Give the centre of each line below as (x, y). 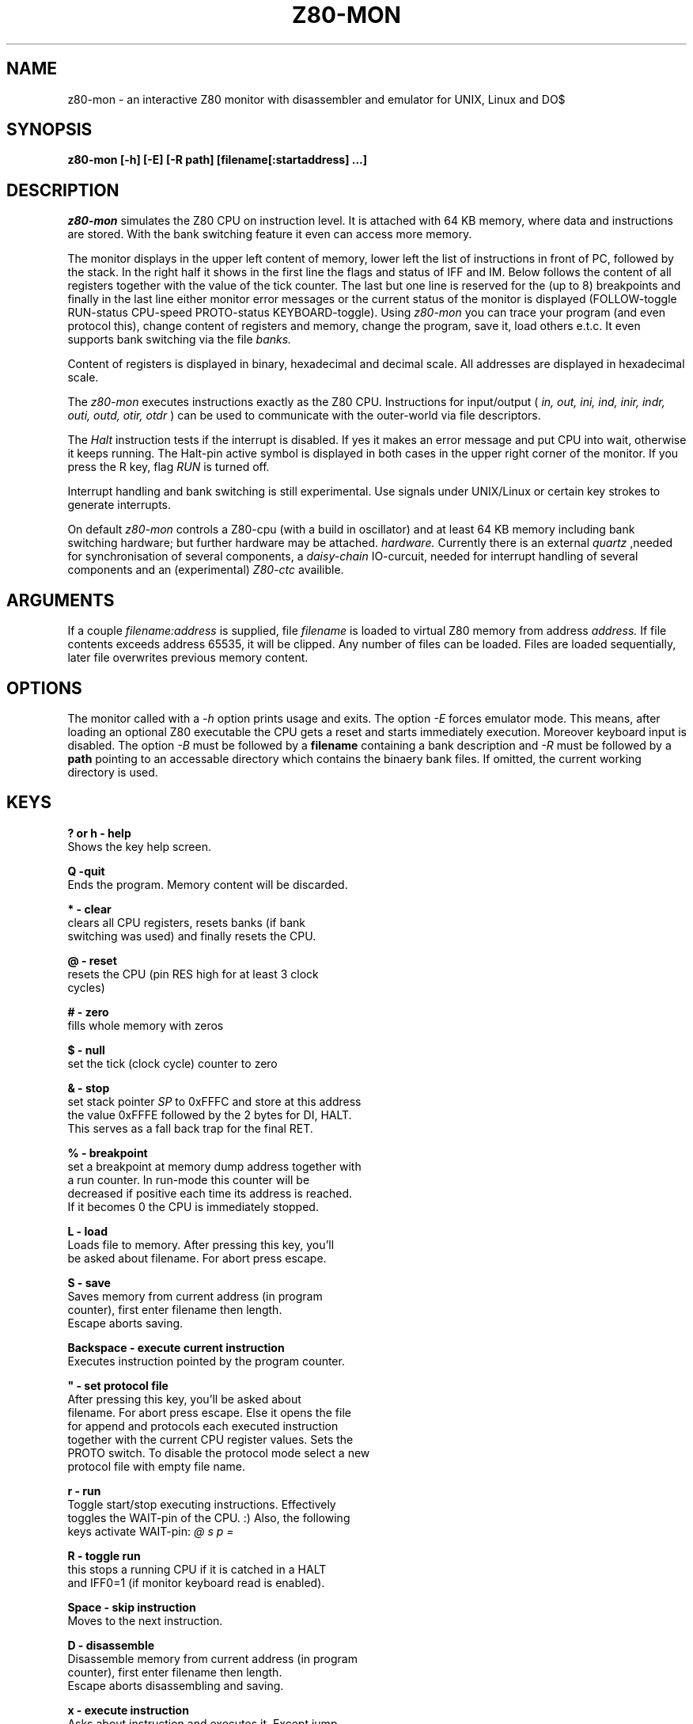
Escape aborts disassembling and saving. (176, 1685)
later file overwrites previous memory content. (188, 658)
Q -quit (86, 871)
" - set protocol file (118, 1385)
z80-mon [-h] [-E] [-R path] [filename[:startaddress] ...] (218, 160)
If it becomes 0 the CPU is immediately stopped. (193, 1206)
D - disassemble (111, 1645)
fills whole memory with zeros (146, 1025)
